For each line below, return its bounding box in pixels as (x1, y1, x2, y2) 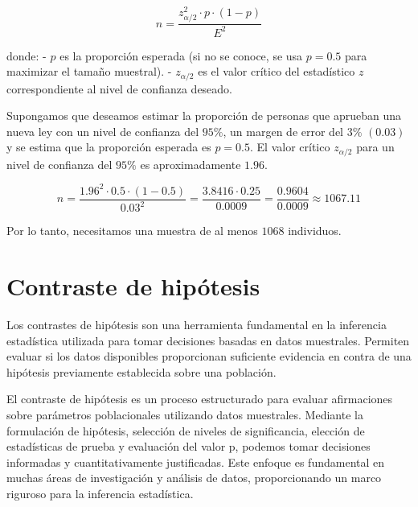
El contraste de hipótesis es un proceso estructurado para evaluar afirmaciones (6, 390, 393, 407)
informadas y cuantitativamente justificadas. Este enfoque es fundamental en (6, 453, 385, 470)
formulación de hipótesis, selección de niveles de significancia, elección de (6, 422, 365, 439)
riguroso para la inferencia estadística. (6, 485, 194, 502)
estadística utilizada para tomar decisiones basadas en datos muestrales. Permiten (6, 332, 410, 348)
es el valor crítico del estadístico (198, 63, 355, 80)
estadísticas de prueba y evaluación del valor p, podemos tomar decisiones (6, 438, 371, 455)
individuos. (288, 222, 342, 239)
